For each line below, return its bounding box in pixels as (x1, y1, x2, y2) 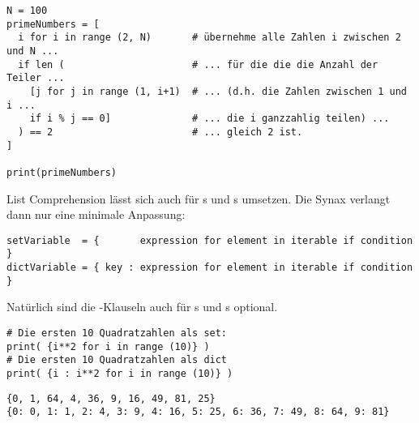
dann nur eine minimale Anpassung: (6, 206, 186, 223)
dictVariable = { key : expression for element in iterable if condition (6, 262, 413, 274)
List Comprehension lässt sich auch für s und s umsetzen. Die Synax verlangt (6, 190, 391, 207)
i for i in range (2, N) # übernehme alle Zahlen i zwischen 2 (18, 32, 401, 44)
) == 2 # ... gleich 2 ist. (18, 126, 303, 138)
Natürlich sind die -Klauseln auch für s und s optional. (6, 298, 278, 315)
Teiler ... (6, 72, 65, 84)
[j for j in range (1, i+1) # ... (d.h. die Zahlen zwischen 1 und (29, 85, 407, 97)
